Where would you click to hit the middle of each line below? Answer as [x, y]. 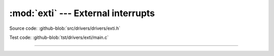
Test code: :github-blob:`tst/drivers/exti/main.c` [59, 37]
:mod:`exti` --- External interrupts [82, 13]
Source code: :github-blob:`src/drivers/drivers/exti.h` [65, 28]
